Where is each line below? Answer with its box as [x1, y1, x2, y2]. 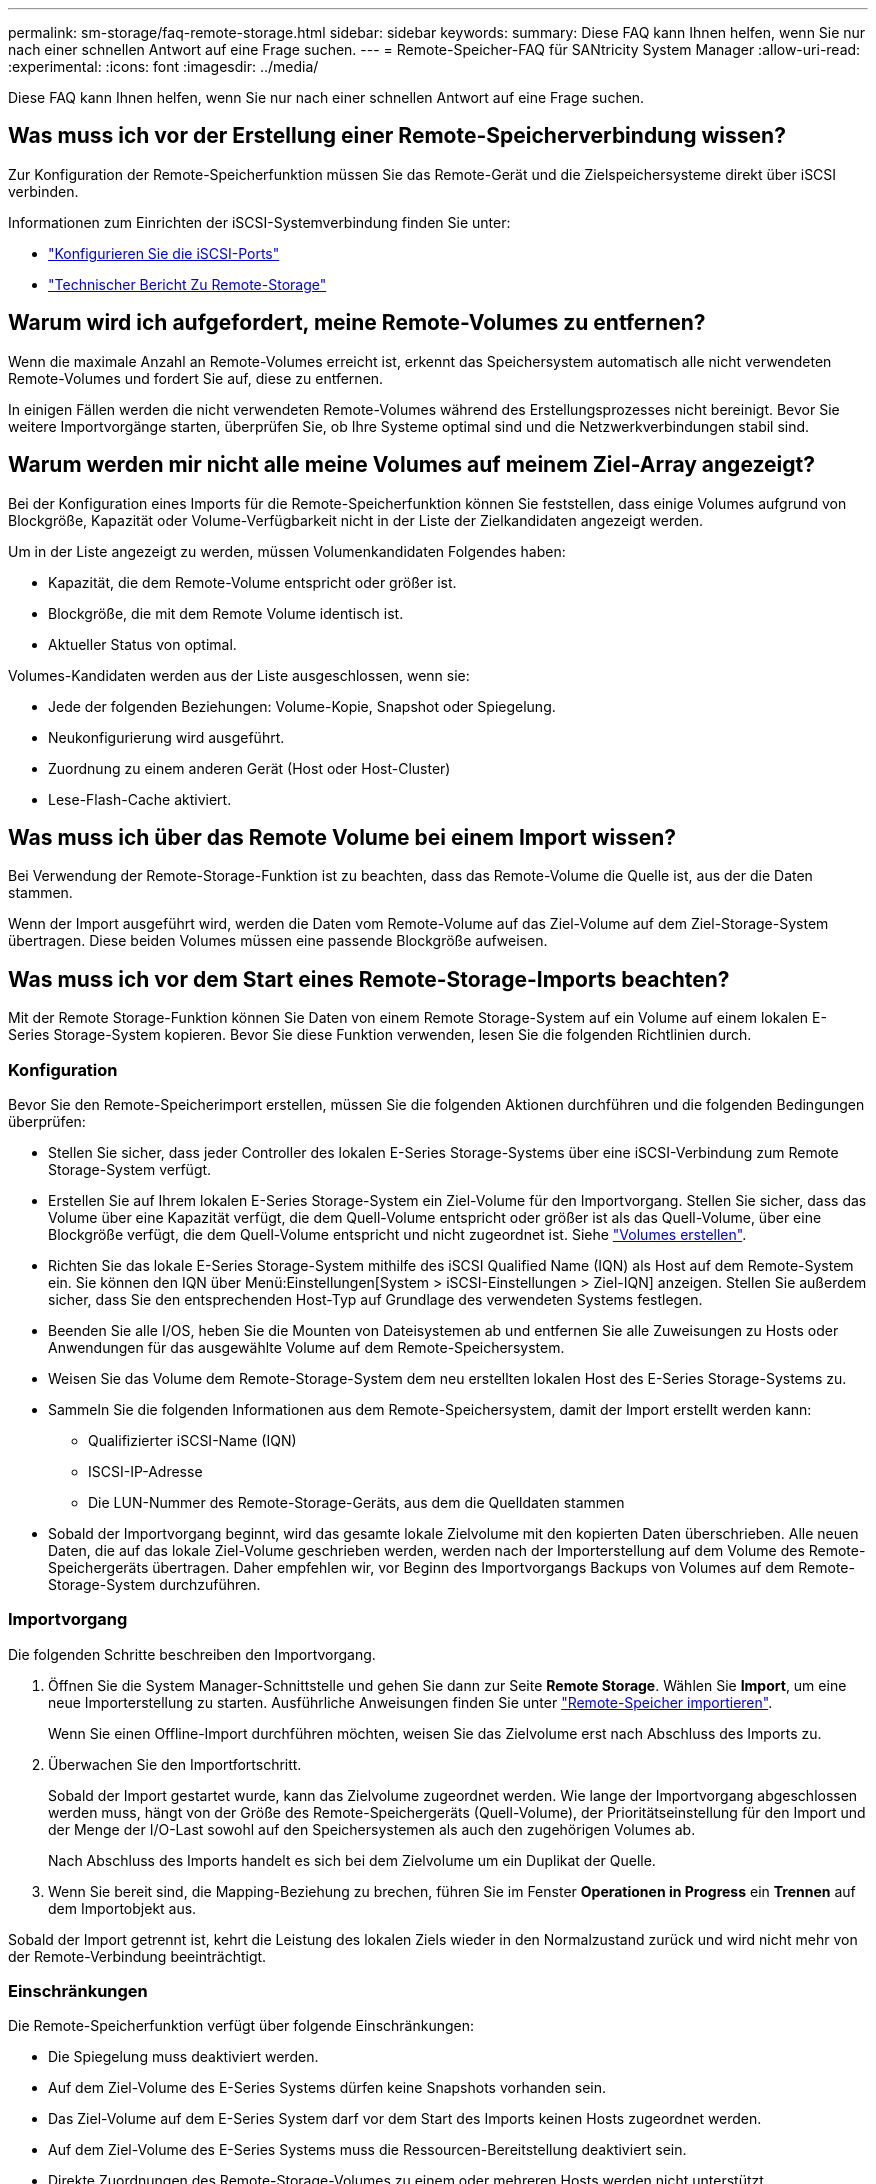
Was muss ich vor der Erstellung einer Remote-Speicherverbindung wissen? [8, 123, 786, 149]
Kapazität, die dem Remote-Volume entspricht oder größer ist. [48, 573, 457, 591]
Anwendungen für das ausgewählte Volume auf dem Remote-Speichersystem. [48, 1338, 565, 1356]
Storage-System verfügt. [48, 1160, 212, 1178]
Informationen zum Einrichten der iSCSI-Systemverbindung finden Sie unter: [8, 213, 511, 231]
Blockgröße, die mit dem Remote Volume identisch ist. [48, 604, 404, 622]
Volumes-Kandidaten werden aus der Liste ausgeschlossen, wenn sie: [8, 666, 470, 684]
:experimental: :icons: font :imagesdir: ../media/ [8, 58, 319, 75]
